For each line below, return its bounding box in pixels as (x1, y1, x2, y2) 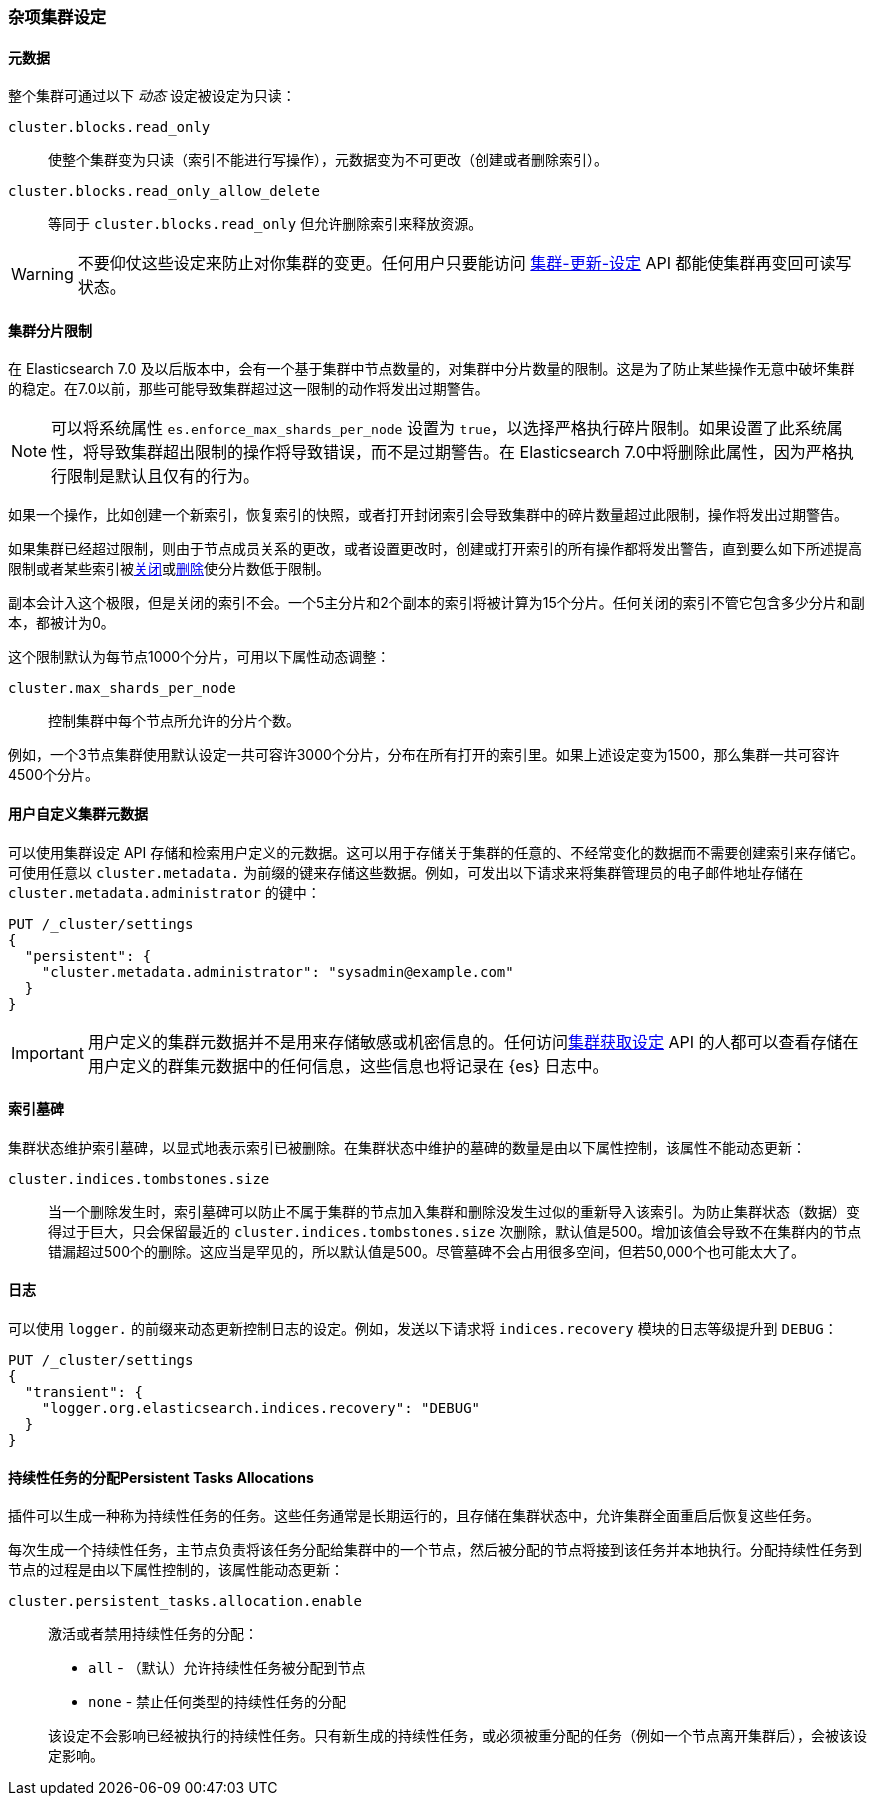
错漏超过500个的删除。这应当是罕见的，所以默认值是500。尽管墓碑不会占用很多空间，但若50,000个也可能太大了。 (48, 1242, 805, 1260)
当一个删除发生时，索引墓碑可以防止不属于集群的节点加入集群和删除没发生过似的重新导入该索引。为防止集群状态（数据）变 (48, 1202, 860, 1220)
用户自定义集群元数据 (8, 805, 148, 823)
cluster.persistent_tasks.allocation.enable (8, 1593, 363, 1610)
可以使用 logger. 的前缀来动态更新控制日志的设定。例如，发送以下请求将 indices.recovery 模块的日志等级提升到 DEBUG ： (8, 1320, 838, 1338)
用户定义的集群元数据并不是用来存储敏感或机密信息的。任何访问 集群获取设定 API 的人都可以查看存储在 (87, 1031, 859, 1052)
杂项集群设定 (8, 7, 107, 27)
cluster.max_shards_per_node (8, 680, 236, 697)
